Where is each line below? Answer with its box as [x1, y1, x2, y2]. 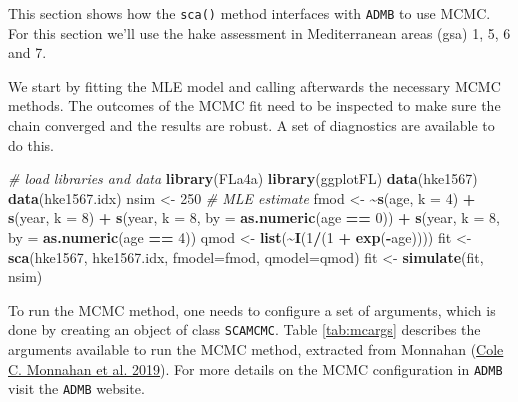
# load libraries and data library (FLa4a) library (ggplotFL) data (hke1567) [8, 168, 478, 189]
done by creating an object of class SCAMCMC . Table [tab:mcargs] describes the [8, 319, 481, 340]
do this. [8, 134, 54, 155]
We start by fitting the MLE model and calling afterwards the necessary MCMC [8, 75, 501, 96]
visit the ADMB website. [8, 378, 145, 399]
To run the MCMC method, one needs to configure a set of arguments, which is [8, 299, 496, 320]
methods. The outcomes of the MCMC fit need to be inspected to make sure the [8, 95, 501, 116]
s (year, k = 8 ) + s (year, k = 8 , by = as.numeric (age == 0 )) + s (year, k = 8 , [8, 207, 500, 228]
